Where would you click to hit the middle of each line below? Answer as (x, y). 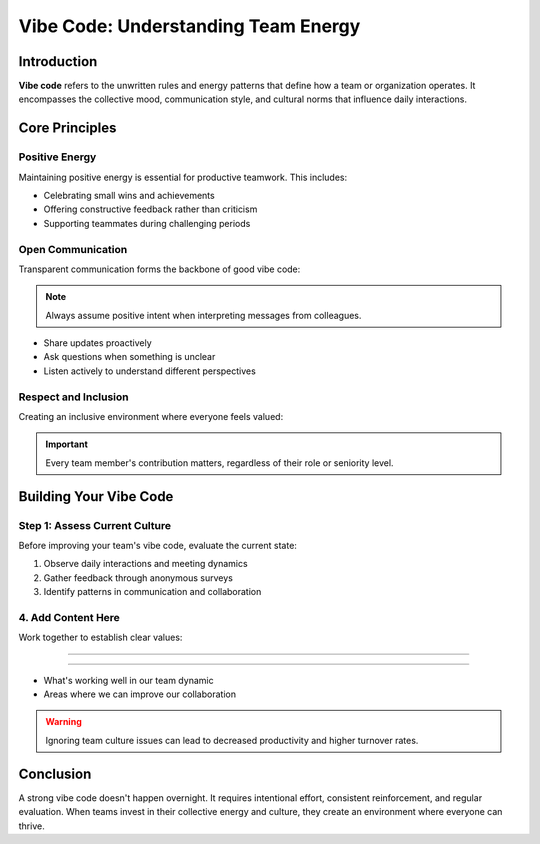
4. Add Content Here (69, 617)
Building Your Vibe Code (96, 496)
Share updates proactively (97, 343)
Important (67, 444)
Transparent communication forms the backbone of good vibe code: (159, 269)
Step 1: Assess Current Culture (95, 525)
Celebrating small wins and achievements (129, 195)
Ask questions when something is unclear (129, 357)
